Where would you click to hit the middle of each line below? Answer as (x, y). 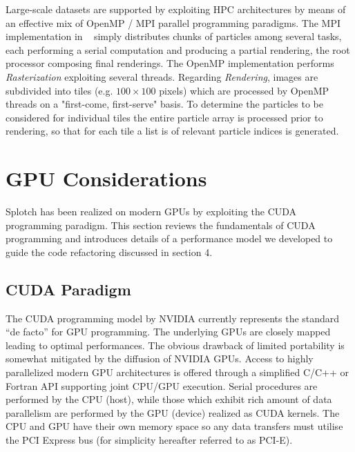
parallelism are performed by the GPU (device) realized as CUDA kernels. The (173, 412)
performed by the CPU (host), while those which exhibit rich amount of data (169, 399)
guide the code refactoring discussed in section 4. (109, 252)
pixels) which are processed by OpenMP (244, 90)
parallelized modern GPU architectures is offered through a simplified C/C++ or (177, 372)
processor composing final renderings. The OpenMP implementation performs (170, 63)
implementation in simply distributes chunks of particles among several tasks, (174, 36)
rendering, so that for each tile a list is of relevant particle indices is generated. (172, 131)
